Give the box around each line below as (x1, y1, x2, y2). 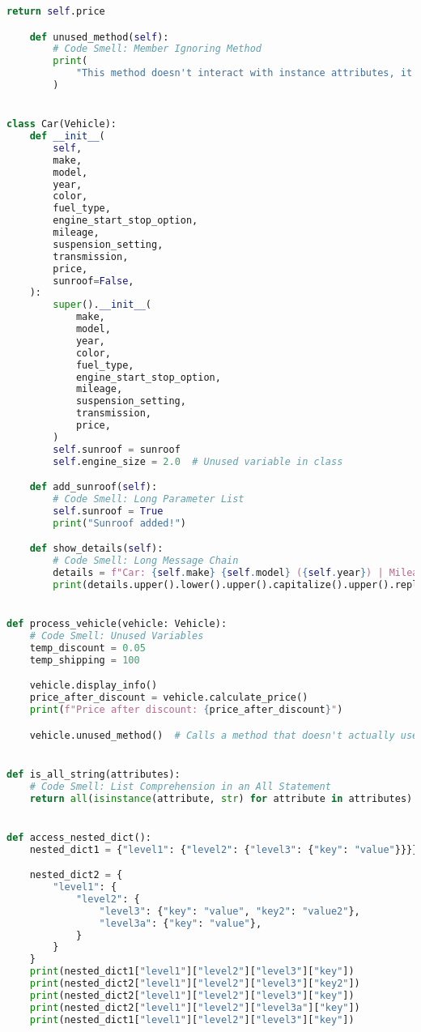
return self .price (6, 6, 105, 17)
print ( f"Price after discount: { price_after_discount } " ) (29, 704, 343, 716)
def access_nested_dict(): (6, 831, 151, 843)
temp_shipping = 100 (29, 654, 140, 666)
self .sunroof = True (53, 505, 164, 517)
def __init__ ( (29, 130, 105, 143)
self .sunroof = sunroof (53, 443, 181, 455)
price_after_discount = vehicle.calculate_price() (29, 692, 308, 704)
